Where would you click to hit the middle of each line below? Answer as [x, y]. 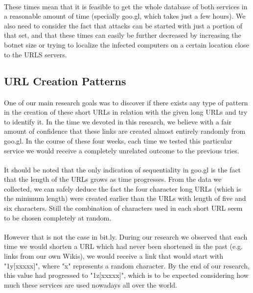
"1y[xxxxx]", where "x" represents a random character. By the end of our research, [127, 265]
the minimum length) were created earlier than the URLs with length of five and [125, 198]
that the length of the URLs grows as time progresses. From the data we [113, 179]
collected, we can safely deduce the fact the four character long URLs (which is [123, 188]
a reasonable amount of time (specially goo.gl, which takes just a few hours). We [125, 16]
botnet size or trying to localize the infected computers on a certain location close [126, 44]
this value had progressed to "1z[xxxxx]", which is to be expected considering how [126, 275]
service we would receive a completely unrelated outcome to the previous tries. [122, 150]
